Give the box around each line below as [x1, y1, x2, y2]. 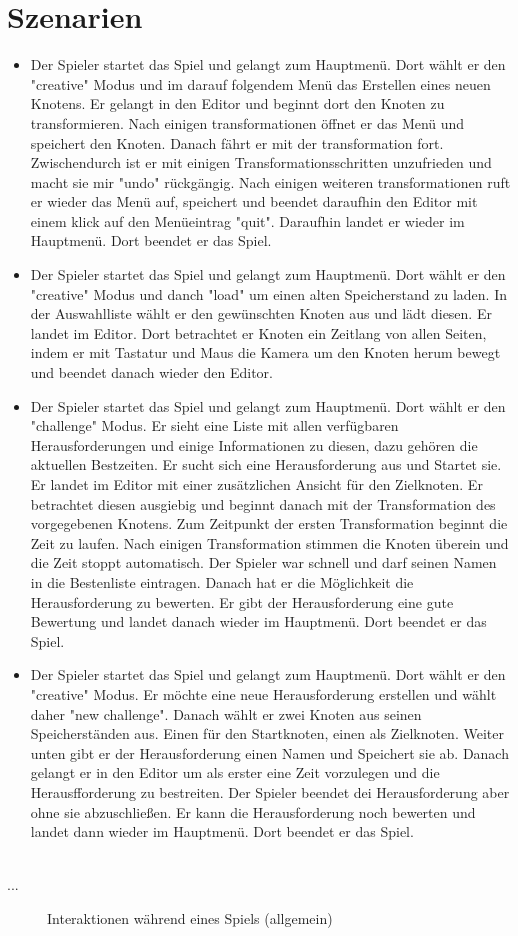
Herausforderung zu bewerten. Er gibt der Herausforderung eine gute [30, 591, 454, 612]
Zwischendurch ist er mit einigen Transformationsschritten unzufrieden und [30, 152, 492, 173]
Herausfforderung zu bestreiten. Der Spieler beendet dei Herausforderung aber [30, 781, 510, 802]
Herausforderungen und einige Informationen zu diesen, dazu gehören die [30, 434, 478, 455]
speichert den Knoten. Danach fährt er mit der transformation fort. [30, 132, 444, 153]
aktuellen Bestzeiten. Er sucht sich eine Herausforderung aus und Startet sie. [30, 454, 502, 475]
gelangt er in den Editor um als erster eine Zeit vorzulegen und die [30, 762, 440, 783]
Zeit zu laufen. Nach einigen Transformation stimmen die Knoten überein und [30, 532, 509, 553]
